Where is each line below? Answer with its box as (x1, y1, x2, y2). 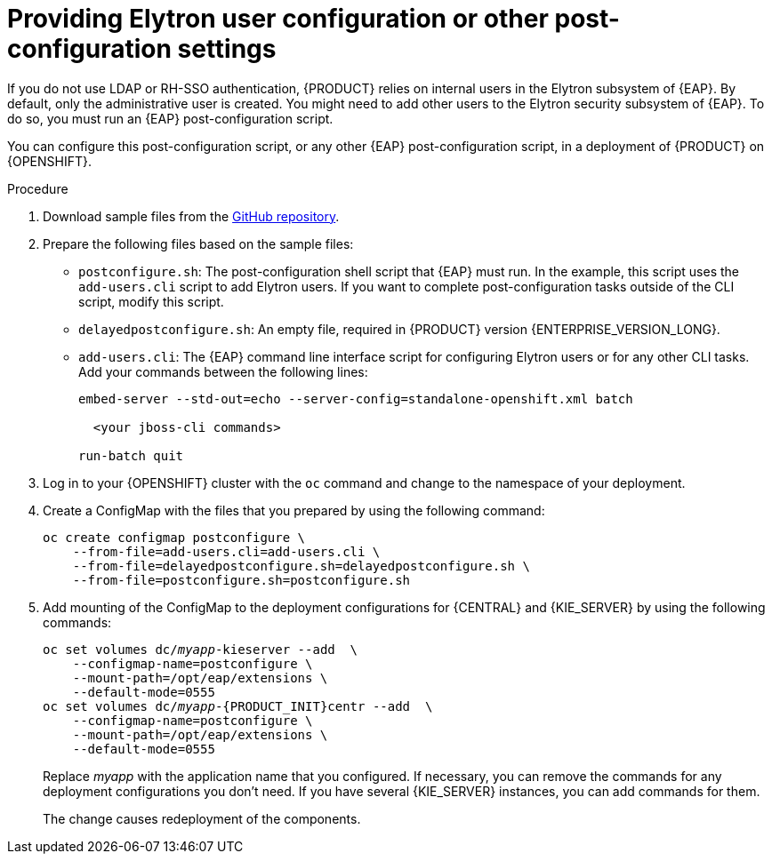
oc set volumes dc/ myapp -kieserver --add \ (43, 642, 358, 657)
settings (177, 34, 277, 64)
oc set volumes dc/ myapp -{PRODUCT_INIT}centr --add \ (43, 698, 433, 714)
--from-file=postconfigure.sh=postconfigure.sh (72, 572, 411, 587)
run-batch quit (78, 448, 184, 463)
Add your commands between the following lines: (78, 363, 368, 379)
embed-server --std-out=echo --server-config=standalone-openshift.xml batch (78, 391, 633, 406)
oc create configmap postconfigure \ (43, 530, 306, 545)
